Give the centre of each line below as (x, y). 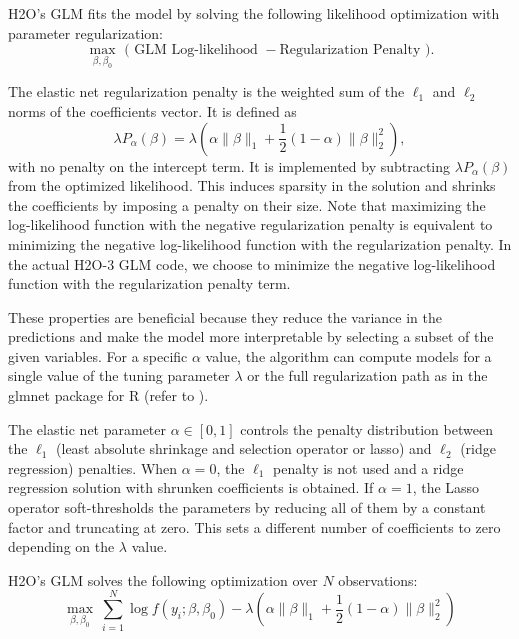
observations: (378, 579)
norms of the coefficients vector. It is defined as (152, 110)
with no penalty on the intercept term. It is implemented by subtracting (229, 165)
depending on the (61, 546)
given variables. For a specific (98, 355)
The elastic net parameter (87, 428)
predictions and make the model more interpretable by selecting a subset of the (251, 336)
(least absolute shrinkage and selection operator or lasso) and (244, 448)
